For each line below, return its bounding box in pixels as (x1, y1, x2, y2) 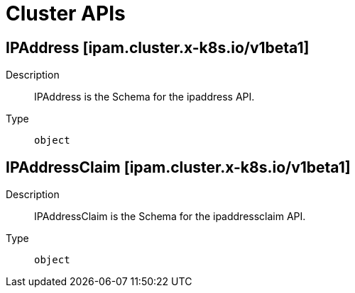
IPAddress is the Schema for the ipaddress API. (34, 91, 255, 103)
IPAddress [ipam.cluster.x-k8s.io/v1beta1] (6, 38, 310, 57)
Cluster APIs (6, 1, 126, 25)
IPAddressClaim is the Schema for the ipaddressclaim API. (34, 210, 306, 223)
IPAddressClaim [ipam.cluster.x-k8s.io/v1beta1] (6, 158, 351, 176)
